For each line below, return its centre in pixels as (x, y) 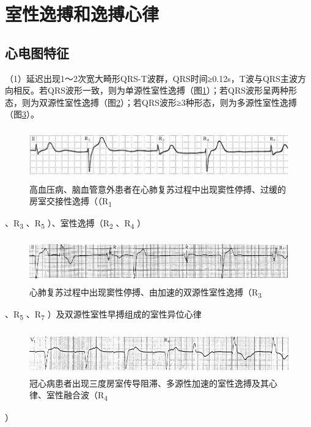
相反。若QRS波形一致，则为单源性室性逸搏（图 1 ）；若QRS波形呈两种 (151, 90)
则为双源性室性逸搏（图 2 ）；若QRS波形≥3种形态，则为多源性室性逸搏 (159, 102)
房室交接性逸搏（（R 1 (71, 202)
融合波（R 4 (86, 396)
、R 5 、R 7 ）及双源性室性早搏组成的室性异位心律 (103, 315)
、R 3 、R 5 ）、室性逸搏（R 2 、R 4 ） (75, 224)
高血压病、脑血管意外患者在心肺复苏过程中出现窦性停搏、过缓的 (158, 189)
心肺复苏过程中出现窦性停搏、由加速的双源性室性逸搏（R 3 (146, 292)
